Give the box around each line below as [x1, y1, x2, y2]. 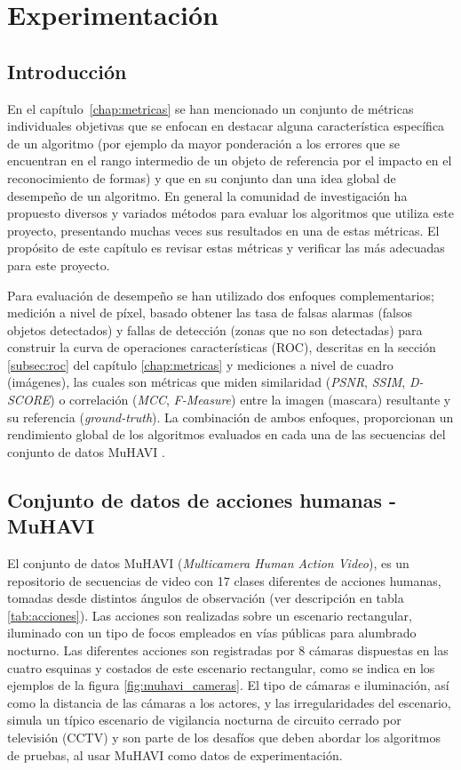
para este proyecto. [7, 255, 110, 274]
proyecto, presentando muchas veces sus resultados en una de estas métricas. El [7, 221, 440, 239]
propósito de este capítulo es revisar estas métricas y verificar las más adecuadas [7, 238, 445, 257]
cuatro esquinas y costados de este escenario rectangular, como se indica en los [7, 658, 435, 677]
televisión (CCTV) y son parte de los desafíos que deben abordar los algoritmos [7, 727, 441, 746]
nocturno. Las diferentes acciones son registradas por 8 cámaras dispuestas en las [7, 641, 449, 660]
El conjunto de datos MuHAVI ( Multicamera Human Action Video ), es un [7, 554, 409, 573]
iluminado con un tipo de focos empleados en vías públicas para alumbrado [7, 623, 417, 642]
